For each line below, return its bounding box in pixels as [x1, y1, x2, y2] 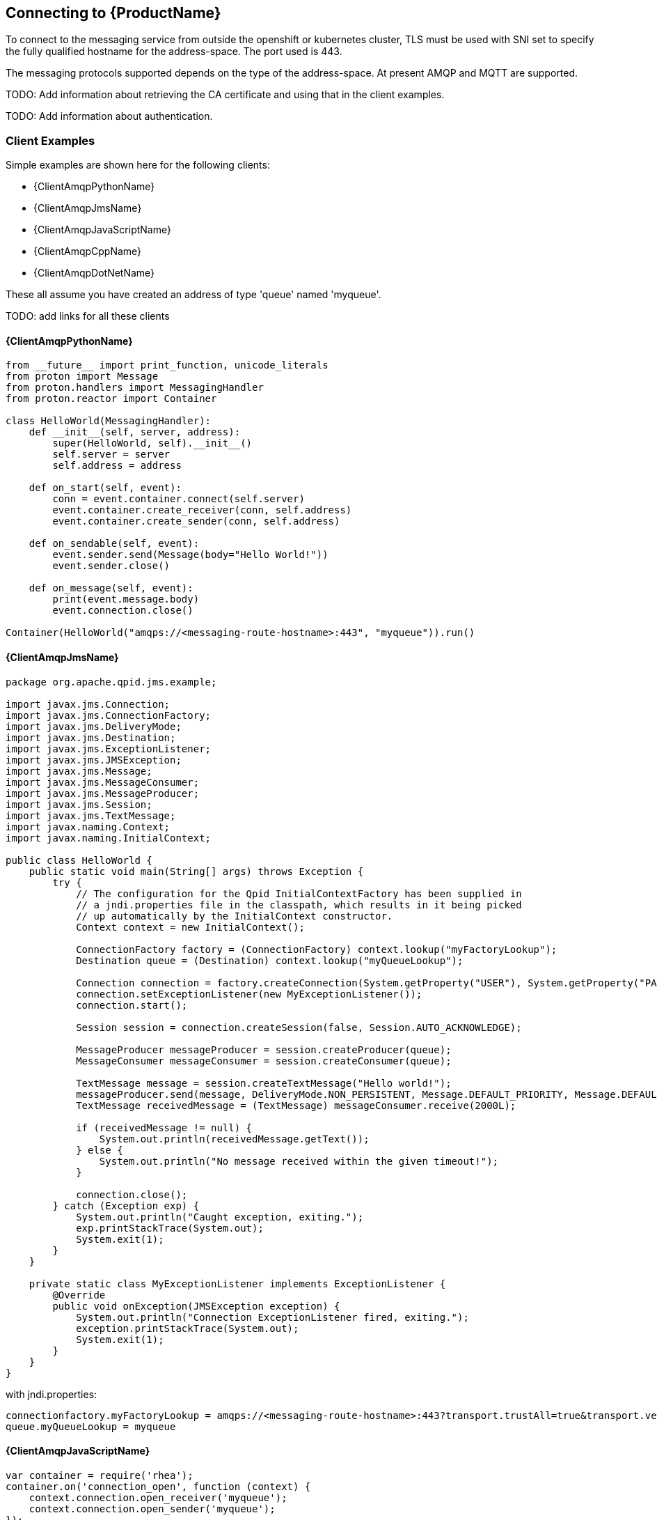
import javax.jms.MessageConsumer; [6, 776, 200, 788]
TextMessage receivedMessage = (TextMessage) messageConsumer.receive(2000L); [76, 1099, 516, 1111]
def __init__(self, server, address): [29, 426, 241, 438]
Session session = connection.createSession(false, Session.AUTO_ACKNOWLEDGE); [76, 1021, 522, 1033]
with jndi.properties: [6, 1388, 97, 1400]
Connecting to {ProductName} [6, 4, 221, 22]
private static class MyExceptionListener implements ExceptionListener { [29, 1278, 446, 1289]
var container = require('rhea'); [6, 1469, 193, 1481]
